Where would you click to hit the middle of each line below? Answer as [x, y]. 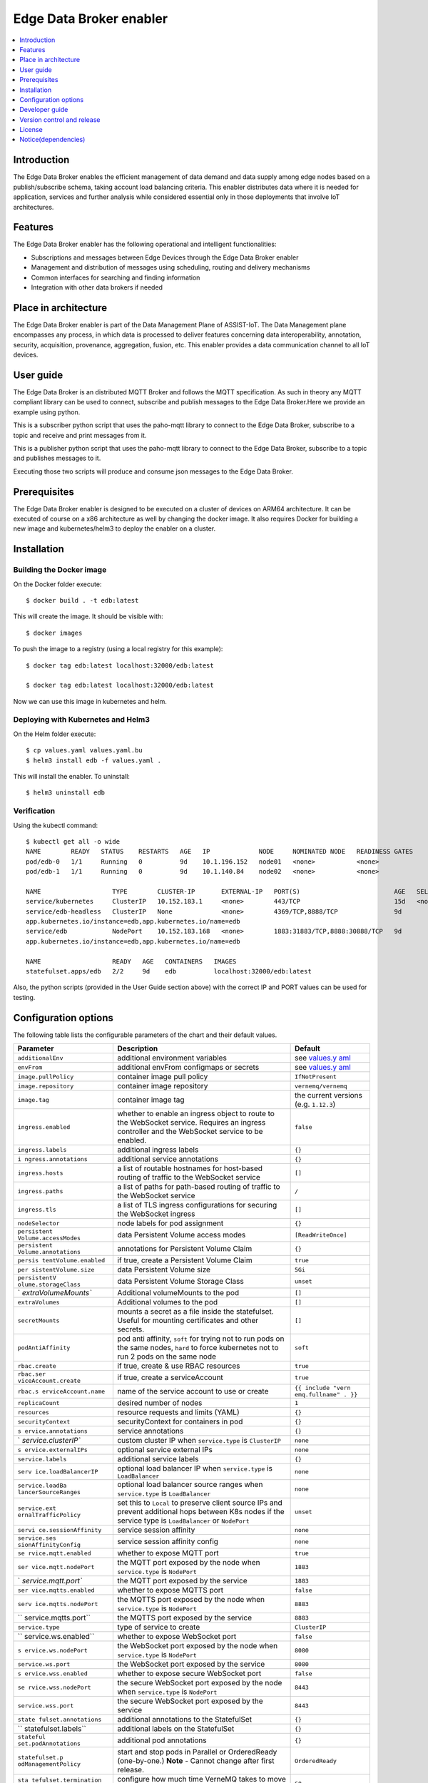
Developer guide [44, 110]
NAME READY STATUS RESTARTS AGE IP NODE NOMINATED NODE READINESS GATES [220, 852]
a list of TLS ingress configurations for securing [197, 1205]
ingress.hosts [40, 1173]
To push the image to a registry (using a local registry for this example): [118, 649]
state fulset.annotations [60, 1719]
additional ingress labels [158, 1150]
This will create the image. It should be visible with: [88, 616]
